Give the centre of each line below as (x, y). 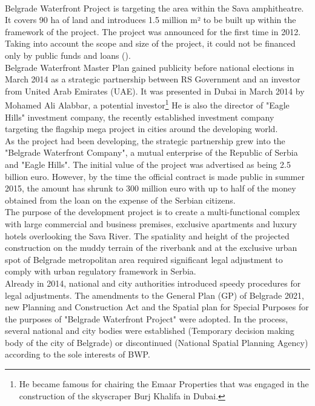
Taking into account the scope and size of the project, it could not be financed (150, 43)
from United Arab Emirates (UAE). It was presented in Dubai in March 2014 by (155, 91)
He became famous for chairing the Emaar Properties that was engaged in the (164, 384)
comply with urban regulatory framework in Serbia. (101, 271)
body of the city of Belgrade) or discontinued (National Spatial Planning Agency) (157, 342)
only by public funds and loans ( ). (68, 55)
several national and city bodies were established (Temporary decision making (150, 331)
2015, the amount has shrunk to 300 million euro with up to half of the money (151, 188)
